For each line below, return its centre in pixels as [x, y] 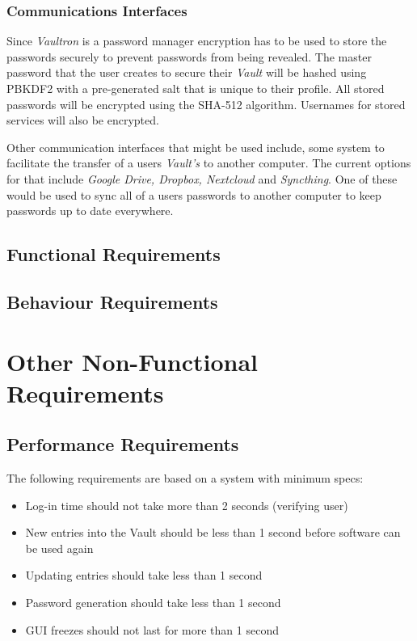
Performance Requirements [123, 444]
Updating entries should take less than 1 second [144, 575]
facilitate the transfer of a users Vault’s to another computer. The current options [209, 163]
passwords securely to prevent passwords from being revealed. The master [189, 56]
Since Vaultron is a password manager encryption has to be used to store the [197, 41]
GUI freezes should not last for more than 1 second [152, 629]
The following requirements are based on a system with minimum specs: [185, 478]
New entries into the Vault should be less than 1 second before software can [213, 532]
